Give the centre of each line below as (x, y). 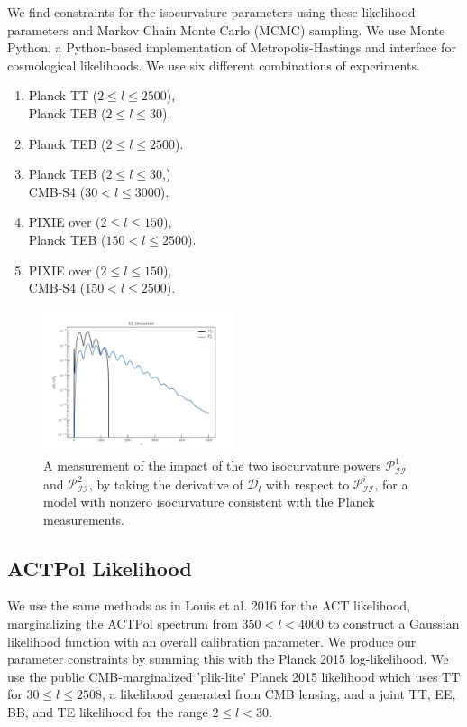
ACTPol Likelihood (100, 568)
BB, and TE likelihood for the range (108, 711)
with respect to (307, 484)
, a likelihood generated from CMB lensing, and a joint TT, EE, (279, 694)
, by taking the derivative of (166, 484)
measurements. (84, 519)
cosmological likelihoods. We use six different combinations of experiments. (214, 65)
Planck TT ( (63, 95)
